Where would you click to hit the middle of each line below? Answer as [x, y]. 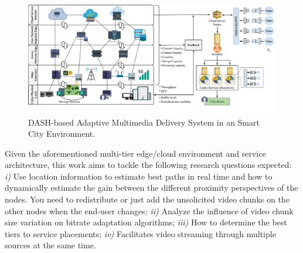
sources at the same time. [50, 245]
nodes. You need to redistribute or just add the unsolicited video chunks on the [147, 199]
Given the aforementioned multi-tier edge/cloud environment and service [135, 153]
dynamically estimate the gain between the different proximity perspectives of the [151, 188]
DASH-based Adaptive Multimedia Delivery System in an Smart [144, 122]
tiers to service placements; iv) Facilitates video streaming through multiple [140, 233]
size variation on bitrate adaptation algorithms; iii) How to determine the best [146, 222]
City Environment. [62, 134]
